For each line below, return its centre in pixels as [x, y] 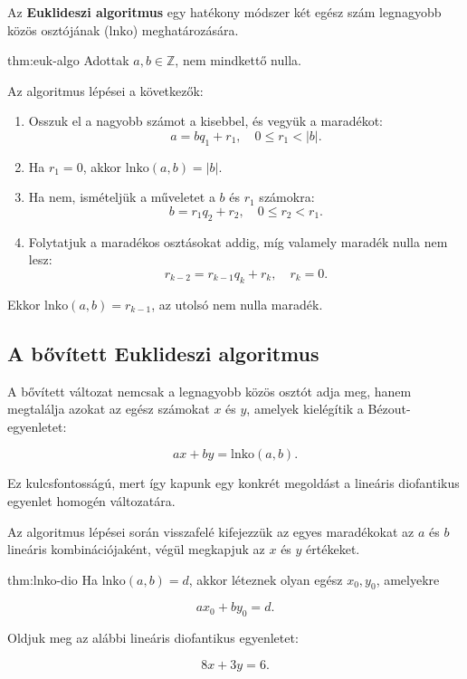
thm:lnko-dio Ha [52, 579]
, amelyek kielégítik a [305, 409]
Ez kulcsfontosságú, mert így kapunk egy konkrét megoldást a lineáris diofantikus [233, 483]
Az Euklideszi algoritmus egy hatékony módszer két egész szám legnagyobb [224, 12]
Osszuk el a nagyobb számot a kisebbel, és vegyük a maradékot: [206, 121]
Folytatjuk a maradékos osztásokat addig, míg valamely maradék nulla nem [238, 241]
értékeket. [333, 549]
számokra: [287, 197]
